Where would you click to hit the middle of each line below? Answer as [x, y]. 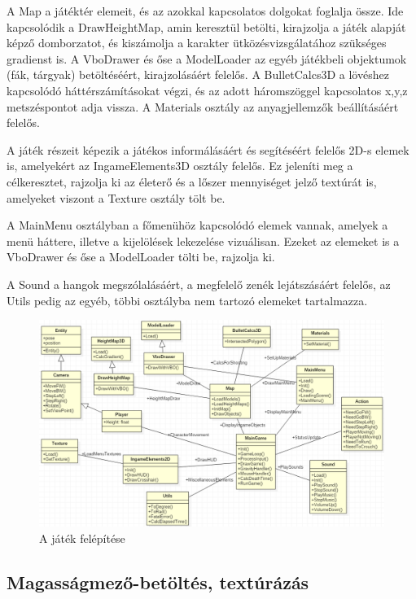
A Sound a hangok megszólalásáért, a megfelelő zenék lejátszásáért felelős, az [199, 284]
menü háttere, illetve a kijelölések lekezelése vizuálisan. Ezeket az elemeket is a [203, 240]
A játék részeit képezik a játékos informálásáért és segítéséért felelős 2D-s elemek [208, 149]
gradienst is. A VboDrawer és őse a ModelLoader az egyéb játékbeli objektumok [207, 58]
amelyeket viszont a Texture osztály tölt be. [116, 197]
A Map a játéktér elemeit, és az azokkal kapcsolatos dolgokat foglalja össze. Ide [205, 11]
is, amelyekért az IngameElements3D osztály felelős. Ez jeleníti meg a [180, 166]
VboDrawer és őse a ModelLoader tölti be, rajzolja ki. [141, 257]
